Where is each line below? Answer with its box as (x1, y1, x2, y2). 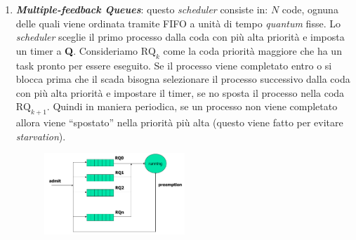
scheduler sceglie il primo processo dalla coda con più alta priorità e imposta (15, 29, 345, 44)
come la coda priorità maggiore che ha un (163, 43, 342, 58)
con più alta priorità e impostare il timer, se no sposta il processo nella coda (15, 85, 345, 100)
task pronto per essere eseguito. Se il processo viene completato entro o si (15, 58, 332, 72)
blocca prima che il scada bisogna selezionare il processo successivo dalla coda (15, 72, 350, 86)
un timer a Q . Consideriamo (15, 43, 138, 58)
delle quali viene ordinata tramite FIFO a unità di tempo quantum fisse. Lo (15, 15, 341, 30)
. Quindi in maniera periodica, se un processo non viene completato (46, 99, 338, 114)
